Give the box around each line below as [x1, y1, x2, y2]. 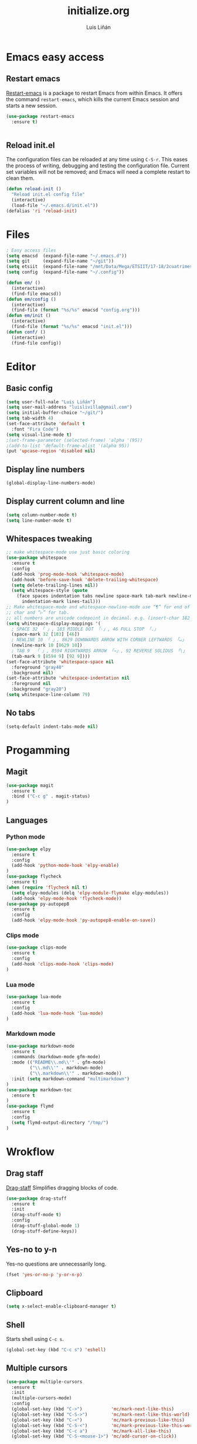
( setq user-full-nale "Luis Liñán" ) [6, 399, 96, 405]
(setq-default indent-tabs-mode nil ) [6, 723, 98, 730]
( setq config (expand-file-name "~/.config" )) [6, 269, 125, 275]
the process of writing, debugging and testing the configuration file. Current [6, 162, 189, 169]
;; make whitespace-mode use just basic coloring [6, 549, 130, 555]
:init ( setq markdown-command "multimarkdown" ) [11, 1076, 130, 1082]
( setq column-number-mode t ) [6, 512, 77, 518]
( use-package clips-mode [6, 945, 67, 950]
